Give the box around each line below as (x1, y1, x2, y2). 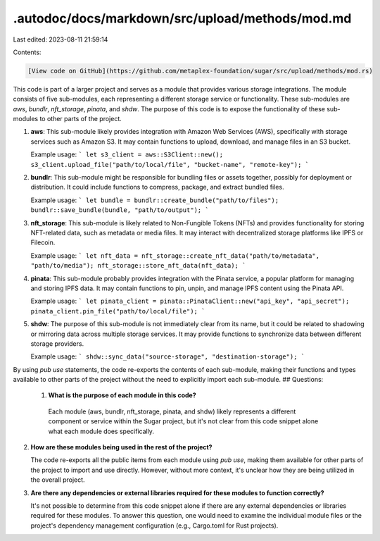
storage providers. (30, 339, 84, 348)
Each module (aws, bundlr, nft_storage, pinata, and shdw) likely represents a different (48, 407, 296, 416)
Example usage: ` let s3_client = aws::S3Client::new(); (30, 150, 224, 158)
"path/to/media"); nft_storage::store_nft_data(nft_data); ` (30, 261, 246, 270)
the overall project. (30, 475, 85, 484)
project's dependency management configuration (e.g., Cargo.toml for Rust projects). (30, 521, 279, 530)
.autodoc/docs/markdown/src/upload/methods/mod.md (13, 11, 352, 26)
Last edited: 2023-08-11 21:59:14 (13, 35, 108, 44)
